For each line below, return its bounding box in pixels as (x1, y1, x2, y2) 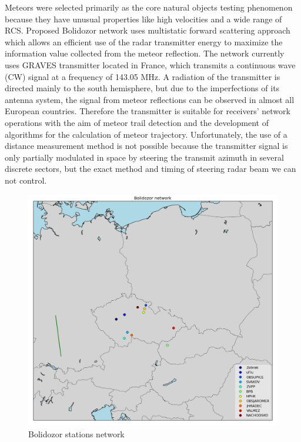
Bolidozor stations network (28, 428, 125, 440)
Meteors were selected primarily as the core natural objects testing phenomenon (5, 1, 293, 13)
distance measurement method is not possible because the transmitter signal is (5, 139, 288, 152)
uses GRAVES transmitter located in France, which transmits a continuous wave (5, 58, 296, 71)
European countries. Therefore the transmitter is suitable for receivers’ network (5, 105, 290, 117)
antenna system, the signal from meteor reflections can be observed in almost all (5, 93, 295, 105)
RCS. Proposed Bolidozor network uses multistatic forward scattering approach (5, 24, 290, 36)
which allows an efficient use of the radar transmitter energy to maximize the (5, 35, 283, 48)
